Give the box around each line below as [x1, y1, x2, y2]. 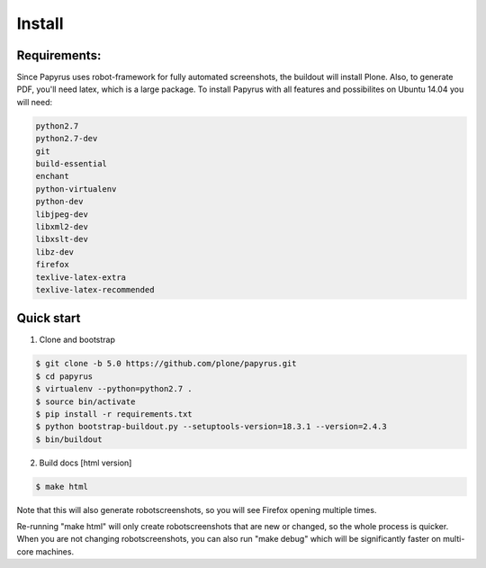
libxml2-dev [35, 221, 89, 231]
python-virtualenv [35, 184, 117, 194]
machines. [35, 545, 75, 557]
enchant [35, 171, 69, 182]
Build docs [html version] [39, 457, 132, 468]
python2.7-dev [35, 133, 98, 144]
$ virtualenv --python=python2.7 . [35, 383, 193, 394]
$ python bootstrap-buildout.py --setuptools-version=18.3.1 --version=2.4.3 [35, 421, 387, 432]
